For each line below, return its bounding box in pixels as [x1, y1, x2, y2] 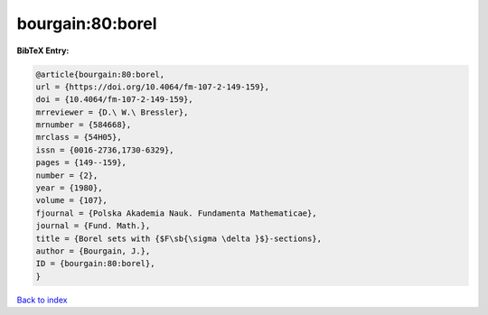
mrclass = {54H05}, [35, 132, 122, 143]
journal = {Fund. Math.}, [35, 221, 151, 231]
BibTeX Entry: [16, 45, 70, 56]
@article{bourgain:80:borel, [35, 69, 165, 79]
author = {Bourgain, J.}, [35, 246, 151, 256]
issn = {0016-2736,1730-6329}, [35, 144, 175, 155]
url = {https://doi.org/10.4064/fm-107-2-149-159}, [35, 81, 270, 92]
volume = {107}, [35, 195, 108, 206]
